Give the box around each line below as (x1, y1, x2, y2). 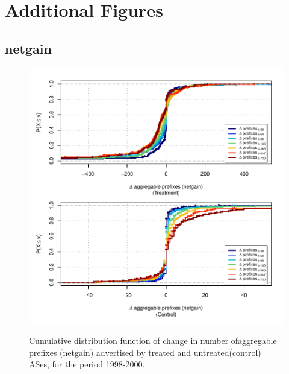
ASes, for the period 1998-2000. (29, 358, 145, 370)
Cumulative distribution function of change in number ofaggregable (29, 334, 277, 347)
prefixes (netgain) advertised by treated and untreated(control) (29, 346, 261, 358)
